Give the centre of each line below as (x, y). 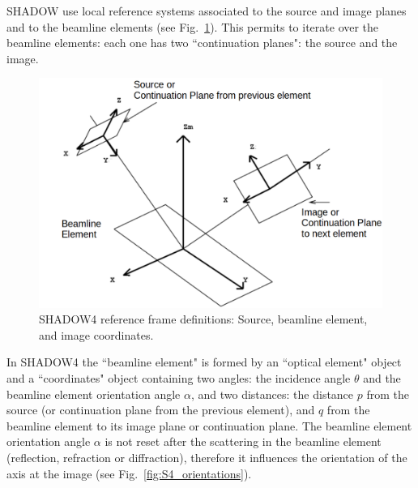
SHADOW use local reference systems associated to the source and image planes (207, 11)
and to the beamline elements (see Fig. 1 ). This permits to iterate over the (193, 26)
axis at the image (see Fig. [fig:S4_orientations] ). (129, 473)
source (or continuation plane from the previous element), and (161, 410)
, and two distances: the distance (272, 394)
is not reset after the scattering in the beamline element (243, 441)
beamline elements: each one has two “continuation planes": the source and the (202, 43)
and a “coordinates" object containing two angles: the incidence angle (179, 377)
